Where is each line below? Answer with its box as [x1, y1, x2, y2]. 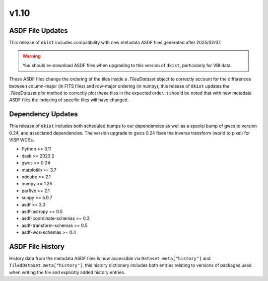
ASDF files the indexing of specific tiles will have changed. [9, 97, 129, 103]
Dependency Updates [9, 110, 78, 119]
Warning [22, 53, 41, 59]
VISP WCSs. [9, 137, 34, 143]
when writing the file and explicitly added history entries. [9, 269, 126, 275]
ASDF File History [9, 242, 65, 251]
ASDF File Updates [9, 26, 68, 35]
